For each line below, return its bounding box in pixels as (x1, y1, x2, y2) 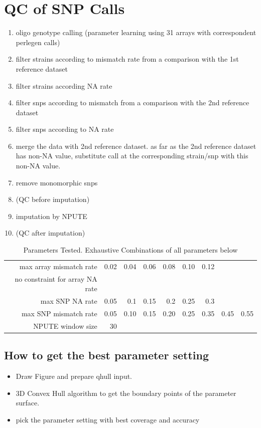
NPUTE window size (33, 320, 97, 331)
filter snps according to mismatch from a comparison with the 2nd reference (16, 97, 249, 108)
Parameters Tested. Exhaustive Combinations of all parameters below (23, 245, 238, 255)
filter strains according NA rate (16, 80, 112, 91)
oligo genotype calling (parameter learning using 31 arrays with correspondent (16, 27, 256, 38)
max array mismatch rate (19, 261, 97, 271)
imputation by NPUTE (16, 210, 87, 221)
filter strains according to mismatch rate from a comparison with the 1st (16, 54, 239, 64)
